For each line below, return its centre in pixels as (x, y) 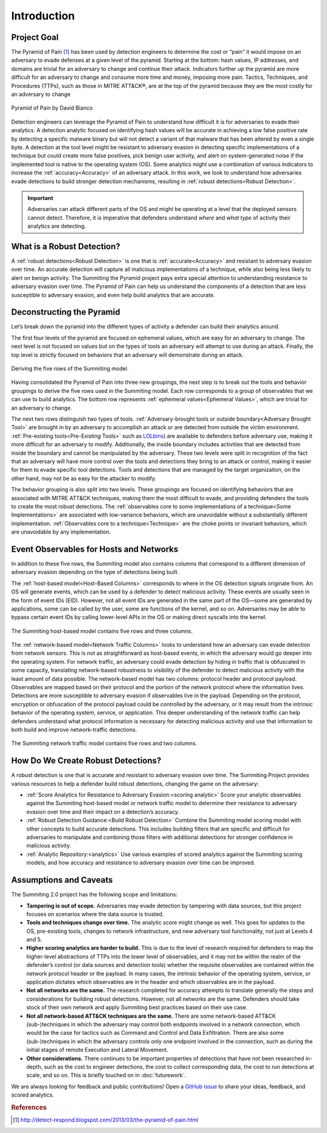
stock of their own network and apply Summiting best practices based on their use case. (137, 1008)
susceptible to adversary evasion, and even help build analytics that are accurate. (113, 295)
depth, (35, 1066)
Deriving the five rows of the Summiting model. (70, 369)
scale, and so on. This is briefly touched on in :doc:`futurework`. (106, 1075)
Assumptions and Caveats (62, 880)
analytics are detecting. (57, 226)
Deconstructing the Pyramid (66, 312)
